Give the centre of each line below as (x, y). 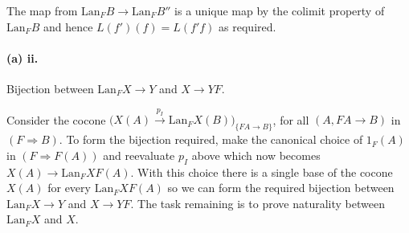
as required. (247, 26)
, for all (291, 119)
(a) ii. (22, 57)
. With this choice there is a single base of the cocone (262, 172)
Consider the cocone (56, 119)
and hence (68, 26)
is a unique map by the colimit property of (280, 10)
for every (69, 188)
